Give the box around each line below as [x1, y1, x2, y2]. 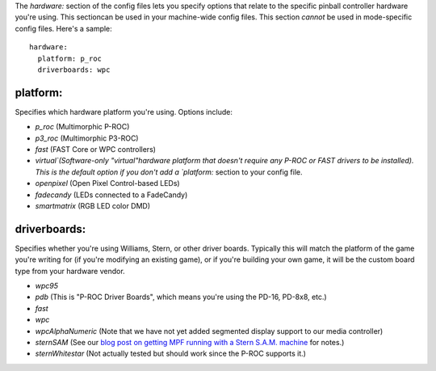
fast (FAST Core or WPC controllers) [35, 145, 157, 154]
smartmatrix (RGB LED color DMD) [35, 200, 151, 210]
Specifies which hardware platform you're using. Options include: [15, 107, 233, 116]
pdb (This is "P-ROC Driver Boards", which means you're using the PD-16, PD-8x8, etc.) [35, 292, 327, 302]
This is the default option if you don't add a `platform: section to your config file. [35, 167, 303, 177]
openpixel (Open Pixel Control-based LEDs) [35, 179, 181, 188]
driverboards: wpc [37, 65, 111, 74]
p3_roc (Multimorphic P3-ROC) [35, 133, 139, 143]
